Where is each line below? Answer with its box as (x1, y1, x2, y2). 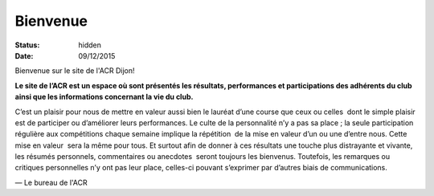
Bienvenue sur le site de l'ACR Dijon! (14, 66, 135, 76)
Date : (14, 51, 34, 60)
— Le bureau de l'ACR (14, 178, 88, 187)
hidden (78, 40, 102, 50)
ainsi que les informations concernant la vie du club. (14, 92, 194, 102)
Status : (14, 40, 40, 50)
